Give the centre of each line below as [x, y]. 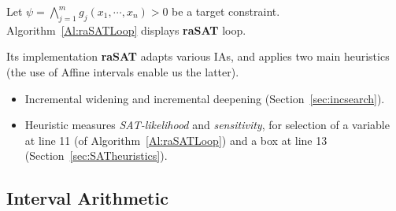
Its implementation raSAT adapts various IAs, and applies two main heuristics [198, 56]
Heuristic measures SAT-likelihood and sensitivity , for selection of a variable [207, 125]
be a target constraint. [226, 11]
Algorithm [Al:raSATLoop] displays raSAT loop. [126, 30]
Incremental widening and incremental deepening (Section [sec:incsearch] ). [205, 98]
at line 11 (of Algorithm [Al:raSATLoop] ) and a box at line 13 [176, 140]
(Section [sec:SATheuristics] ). [96, 155]
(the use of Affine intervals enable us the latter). [123, 71]
